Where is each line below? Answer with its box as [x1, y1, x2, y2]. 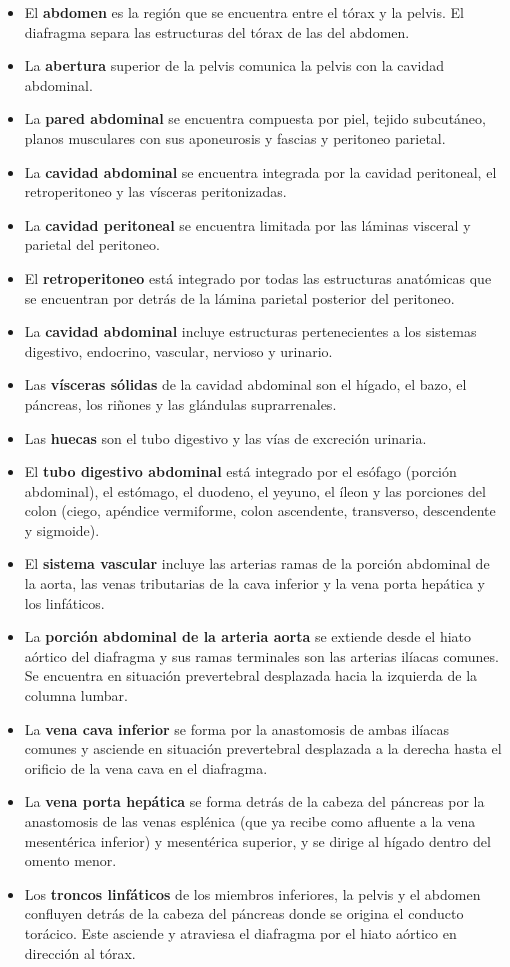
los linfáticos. [24, 592, 105, 613]
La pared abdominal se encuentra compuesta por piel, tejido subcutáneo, [24, 108, 486, 129]
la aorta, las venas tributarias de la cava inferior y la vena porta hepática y [24, 573, 485, 594]
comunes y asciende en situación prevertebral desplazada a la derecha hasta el [24, 738, 502, 759]
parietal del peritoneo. [24, 234, 160, 255]
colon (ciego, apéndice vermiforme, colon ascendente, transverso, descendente [24, 500, 496, 521]
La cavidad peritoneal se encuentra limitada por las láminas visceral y [24, 214, 471, 235]
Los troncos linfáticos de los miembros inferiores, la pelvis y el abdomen [24, 883, 481, 904]
